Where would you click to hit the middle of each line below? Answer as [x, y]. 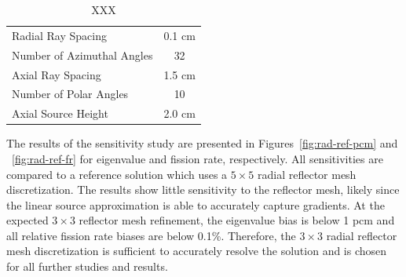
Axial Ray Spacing [57, 74]
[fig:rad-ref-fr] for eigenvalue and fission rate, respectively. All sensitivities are [198, 158]
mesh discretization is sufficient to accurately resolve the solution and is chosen [197, 251]
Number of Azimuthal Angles [82, 55]
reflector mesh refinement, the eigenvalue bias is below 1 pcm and [237, 220]
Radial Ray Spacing [59, 35]
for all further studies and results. [87, 266]
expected [27, 220]
